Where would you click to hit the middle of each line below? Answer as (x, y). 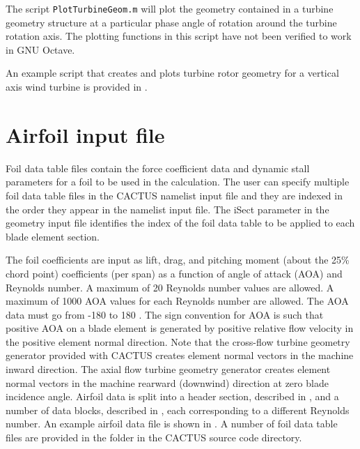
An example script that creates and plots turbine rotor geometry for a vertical (172, 73)
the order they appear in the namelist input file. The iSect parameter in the (167, 209)
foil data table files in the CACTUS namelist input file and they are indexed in (174, 195)
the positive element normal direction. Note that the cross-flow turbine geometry (178, 341)
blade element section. (53, 236)
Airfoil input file (85, 134)
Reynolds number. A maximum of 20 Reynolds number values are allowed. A (170, 287)
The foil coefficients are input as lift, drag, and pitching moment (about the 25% (178, 260)
